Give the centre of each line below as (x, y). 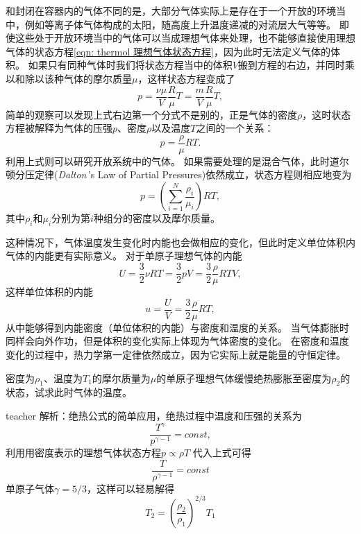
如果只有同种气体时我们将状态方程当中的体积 (130, 65)
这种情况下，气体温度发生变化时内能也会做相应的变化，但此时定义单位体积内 (180, 242)
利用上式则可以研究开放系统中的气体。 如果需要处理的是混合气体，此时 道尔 (177, 161)
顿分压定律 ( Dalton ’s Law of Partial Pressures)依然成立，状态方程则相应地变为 (179, 174)
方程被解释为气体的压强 (59, 128)
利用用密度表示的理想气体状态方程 (83, 453)
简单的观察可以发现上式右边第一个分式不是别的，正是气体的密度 (151, 114)
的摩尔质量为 (121, 378)
